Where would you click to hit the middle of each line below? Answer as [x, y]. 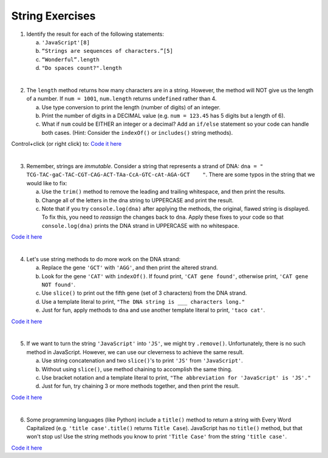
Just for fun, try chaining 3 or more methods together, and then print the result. [141, 386]
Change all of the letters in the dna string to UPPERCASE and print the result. [138, 200]
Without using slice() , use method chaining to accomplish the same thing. [137, 369]
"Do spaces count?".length [82, 68]
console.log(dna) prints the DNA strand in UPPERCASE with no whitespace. [140, 225]
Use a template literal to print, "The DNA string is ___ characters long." [143, 301]
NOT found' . [59, 285]
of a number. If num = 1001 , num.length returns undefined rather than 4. [121, 99]
